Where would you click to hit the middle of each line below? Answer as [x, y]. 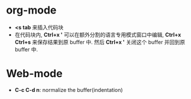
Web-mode [35, 74]
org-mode [31, 10]
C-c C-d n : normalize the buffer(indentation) [69, 90]
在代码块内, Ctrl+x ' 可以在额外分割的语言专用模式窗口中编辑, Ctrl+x [98, 34]
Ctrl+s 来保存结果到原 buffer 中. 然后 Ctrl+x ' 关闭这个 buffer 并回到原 [100, 42]
